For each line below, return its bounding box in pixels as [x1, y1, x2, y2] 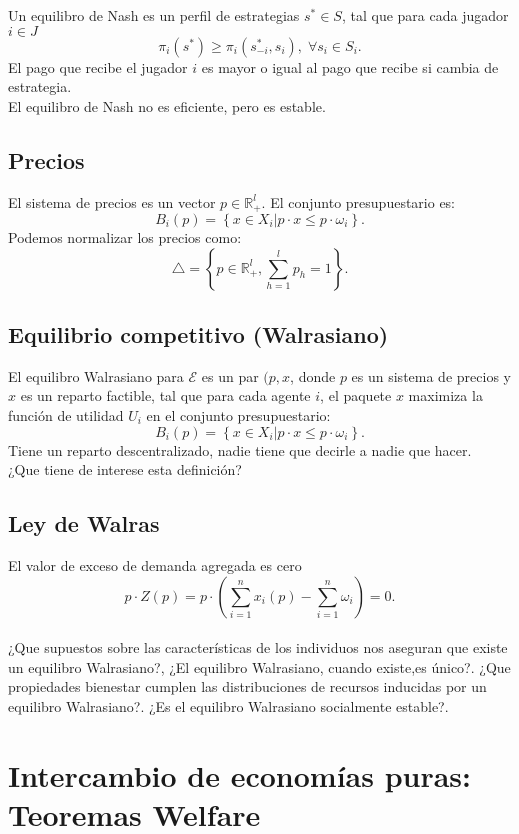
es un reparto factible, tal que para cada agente [20, 385, 311, 406]
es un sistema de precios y [351, 365, 511, 386]
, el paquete [320, 385, 392, 406]
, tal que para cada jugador [341, 5, 509, 25]
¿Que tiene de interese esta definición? [8, 459, 242, 480]
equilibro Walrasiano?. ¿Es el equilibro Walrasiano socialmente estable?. [8, 695, 449, 716]
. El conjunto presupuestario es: [261, 191, 456, 212]
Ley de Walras [8, 508, 160, 539]
